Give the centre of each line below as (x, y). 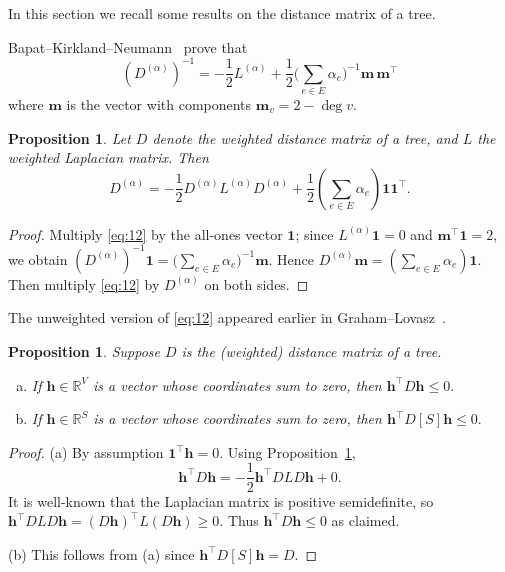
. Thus (239, 520)
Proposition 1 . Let (69, 137)
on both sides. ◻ (256, 283)
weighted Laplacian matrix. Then (108, 157)
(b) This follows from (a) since (101, 553)
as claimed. (365, 520)
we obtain (38, 258)
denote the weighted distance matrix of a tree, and (305, 137)
